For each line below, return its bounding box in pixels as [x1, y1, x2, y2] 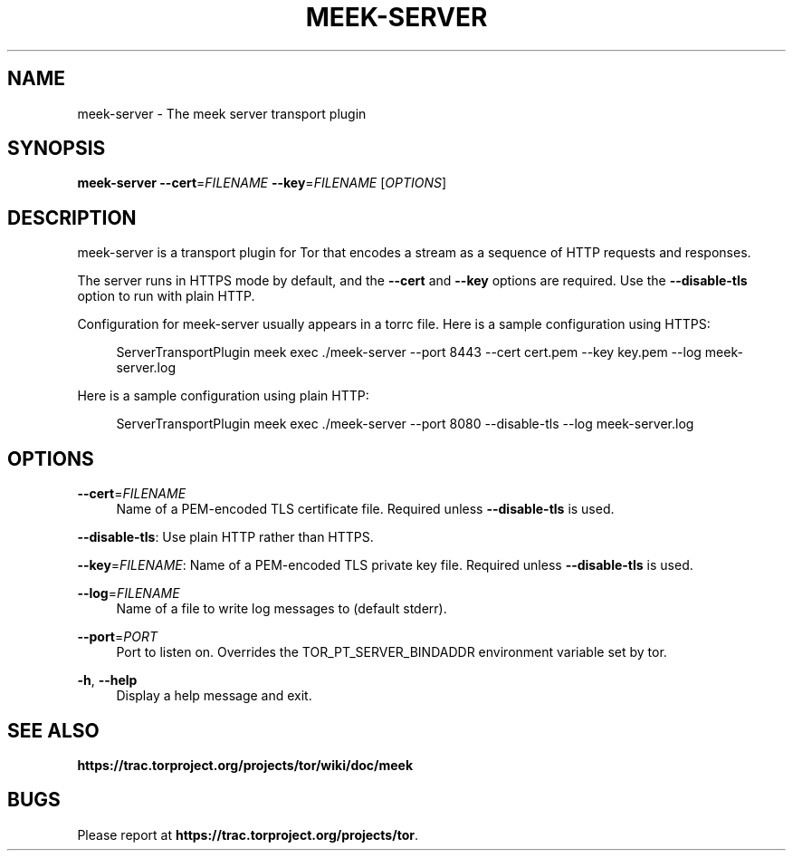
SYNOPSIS [7, 137, 106, 160]
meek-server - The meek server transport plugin [77, 105, 367, 121]
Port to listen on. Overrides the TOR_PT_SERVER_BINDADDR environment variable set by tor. [116, 644, 667, 660]
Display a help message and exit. [116, 688, 312, 704]
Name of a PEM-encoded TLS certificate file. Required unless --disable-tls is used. [116, 501, 615, 517]
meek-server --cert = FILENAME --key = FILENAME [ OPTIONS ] [77, 175, 447, 191]
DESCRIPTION [7, 206, 137, 229]
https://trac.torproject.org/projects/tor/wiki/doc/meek [77, 757, 414, 773]
